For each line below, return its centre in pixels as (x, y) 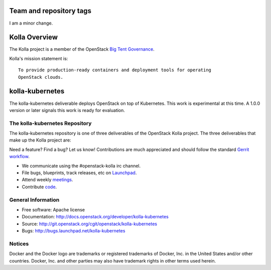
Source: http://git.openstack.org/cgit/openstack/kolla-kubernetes (90, 224)
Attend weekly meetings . (47, 180)
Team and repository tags (50, 11)
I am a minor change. (31, 23)
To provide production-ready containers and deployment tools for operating (115, 70)
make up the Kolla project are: (40, 140)
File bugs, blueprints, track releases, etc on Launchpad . (79, 173)
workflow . (19, 157)
